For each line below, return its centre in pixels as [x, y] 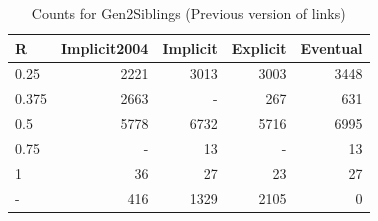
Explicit [259, 47]
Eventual [331, 47]
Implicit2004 [104, 47]
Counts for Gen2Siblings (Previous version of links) [188, 13]
